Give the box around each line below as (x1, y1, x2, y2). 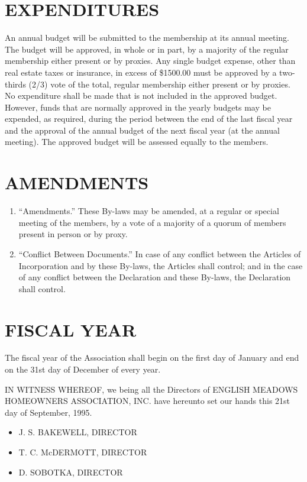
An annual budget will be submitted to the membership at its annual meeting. (5, 31, 289, 44)
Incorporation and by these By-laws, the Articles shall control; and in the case (18, 259, 303, 271)
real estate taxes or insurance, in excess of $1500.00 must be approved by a (5, 66, 277, 78)
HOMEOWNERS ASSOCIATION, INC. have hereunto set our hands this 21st (5, 394, 290, 407)
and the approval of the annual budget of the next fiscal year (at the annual (5, 124, 280, 136)
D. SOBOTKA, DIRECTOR (18, 465, 123, 478)
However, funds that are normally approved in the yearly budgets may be (5, 101, 271, 113)
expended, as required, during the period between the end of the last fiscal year (5, 112, 293, 125)
